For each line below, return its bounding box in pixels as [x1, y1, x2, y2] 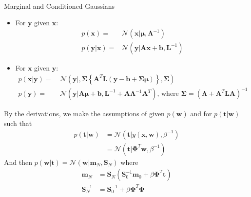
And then [4, 157, 32, 167]
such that [4, 118, 32, 128]
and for [190, 108, 212, 119]
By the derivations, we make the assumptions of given [4, 108, 165, 119]
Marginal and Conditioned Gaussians [4, 1, 115, 11]
